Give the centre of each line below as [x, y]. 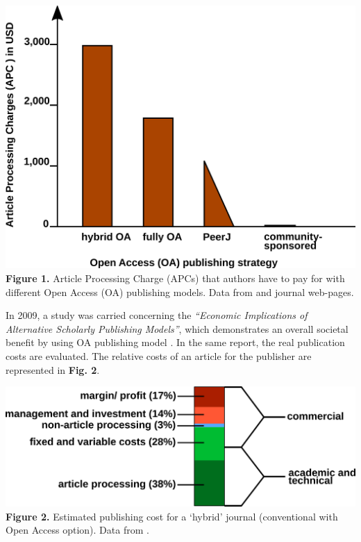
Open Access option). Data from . [77, 530]
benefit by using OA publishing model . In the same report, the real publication [175, 342]
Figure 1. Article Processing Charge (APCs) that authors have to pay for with [175, 278]
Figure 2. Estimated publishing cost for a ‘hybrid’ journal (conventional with [172, 516]
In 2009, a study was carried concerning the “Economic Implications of [157, 315]
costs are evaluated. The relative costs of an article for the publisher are [159, 356]
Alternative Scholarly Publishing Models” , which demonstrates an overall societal [177, 328]
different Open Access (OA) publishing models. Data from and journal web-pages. [180, 291]
